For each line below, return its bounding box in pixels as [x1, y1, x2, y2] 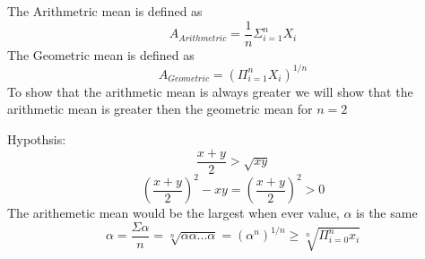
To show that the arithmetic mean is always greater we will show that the [7, 82, 413, 100]
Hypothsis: [7, 129, 66, 148]
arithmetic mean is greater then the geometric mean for [7, 99, 313, 118]
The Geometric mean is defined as [7, 45, 195, 64]
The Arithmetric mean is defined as [7, 2, 203, 20]
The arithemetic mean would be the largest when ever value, [7, 203, 340, 222]
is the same [356, 203, 418, 222]
